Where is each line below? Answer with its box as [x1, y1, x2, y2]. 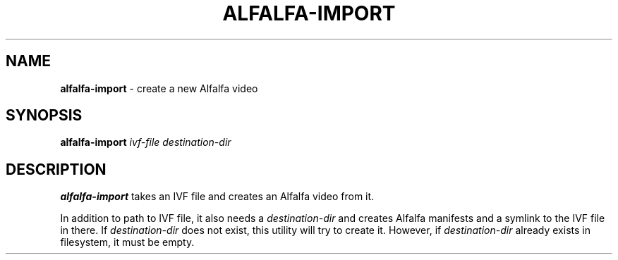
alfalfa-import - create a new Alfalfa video [60, 82, 258, 94]
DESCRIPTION [6, 160, 107, 178]
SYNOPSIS [6, 106, 83, 125]
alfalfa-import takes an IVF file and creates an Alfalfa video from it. [60, 190, 375, 203]
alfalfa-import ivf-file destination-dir [60, 136, 231, 149]
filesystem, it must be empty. [60, 236, 195, 249]
